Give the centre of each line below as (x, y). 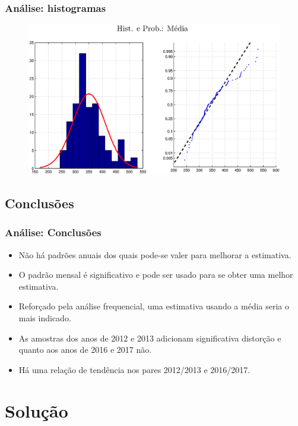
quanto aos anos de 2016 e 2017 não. (85, 350)
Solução (37, 410)
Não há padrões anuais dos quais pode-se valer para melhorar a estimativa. (155, 254)
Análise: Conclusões (53, 232)
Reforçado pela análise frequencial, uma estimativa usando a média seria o (154, 306)
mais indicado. (45, 317)
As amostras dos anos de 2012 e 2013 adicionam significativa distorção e (150, 338)
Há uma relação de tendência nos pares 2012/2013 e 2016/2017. (134, 369)
